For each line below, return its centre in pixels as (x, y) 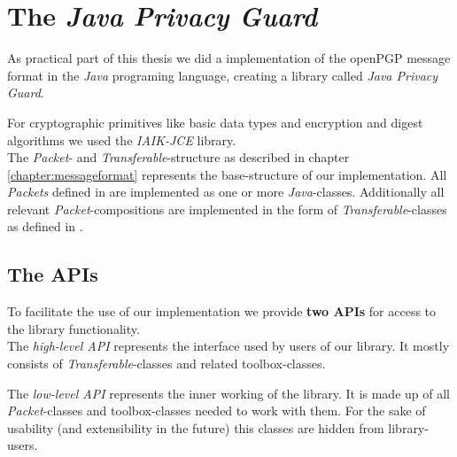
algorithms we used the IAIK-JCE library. (122, 139)
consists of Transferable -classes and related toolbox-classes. (167, 364)
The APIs (53, 274)
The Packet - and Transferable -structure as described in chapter (178, 157)
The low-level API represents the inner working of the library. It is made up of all (228, 393)
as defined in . (45, 226)
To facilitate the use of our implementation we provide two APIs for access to (222, 311)
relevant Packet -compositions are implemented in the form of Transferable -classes (227, 209)
